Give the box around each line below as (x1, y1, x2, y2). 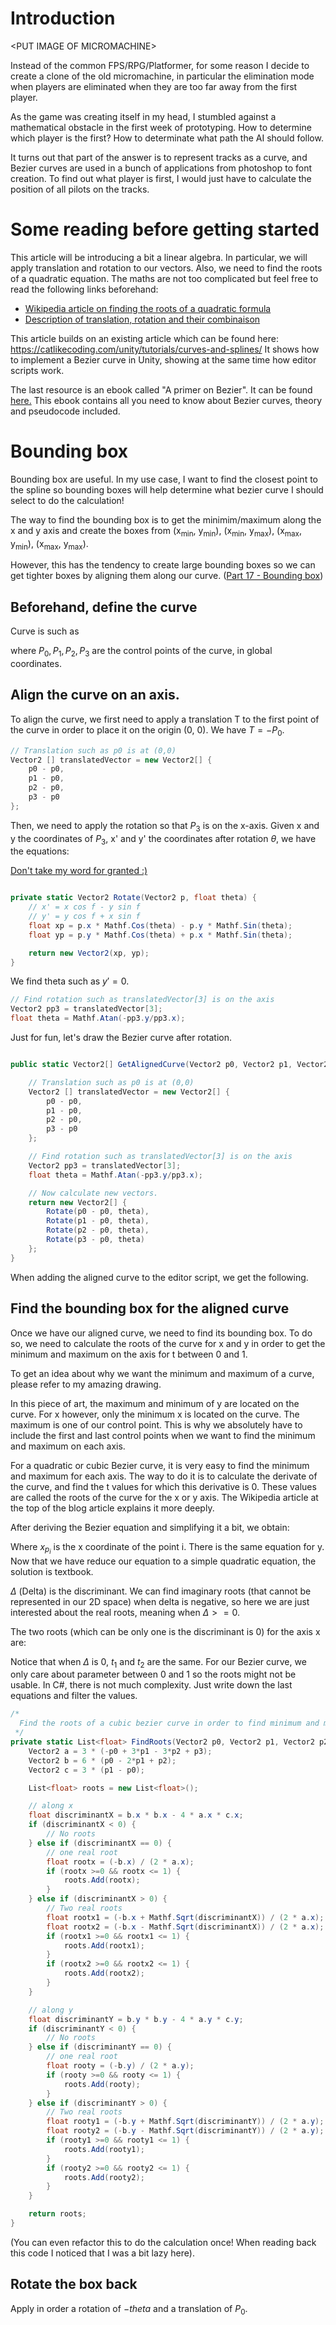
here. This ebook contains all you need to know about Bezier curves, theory (10, 394, 323, 406)
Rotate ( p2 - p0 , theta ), (46, 1225, 150, 1236)
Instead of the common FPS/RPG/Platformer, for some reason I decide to (10, 59, 310, 71)
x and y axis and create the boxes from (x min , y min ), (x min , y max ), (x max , (10, 524, 303, 539)
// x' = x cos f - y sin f (28, 902, 141, 912)
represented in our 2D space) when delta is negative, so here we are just (10, 1595, 310, 1607)
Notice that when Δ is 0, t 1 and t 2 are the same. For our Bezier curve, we (10, 1655, 307, 1670)
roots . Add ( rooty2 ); (63, 2172, 145, 2182)
